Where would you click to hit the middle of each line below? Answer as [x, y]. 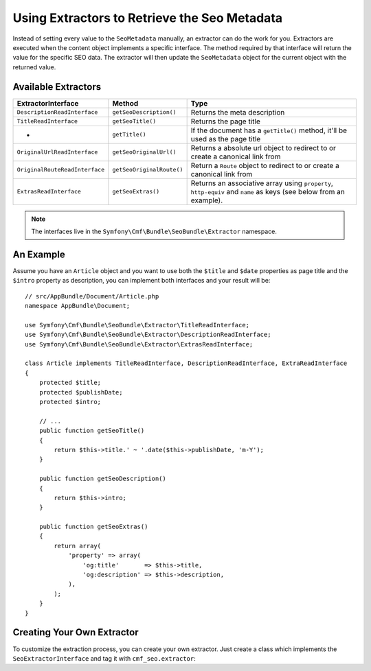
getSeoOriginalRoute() [148, 170]
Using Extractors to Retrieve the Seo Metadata [148, 18]
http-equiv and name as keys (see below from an [268, 191]
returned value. [34, 67]
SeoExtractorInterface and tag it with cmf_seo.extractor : [104, 658]
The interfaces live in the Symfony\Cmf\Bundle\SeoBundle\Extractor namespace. [154, 232]
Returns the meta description [238, 112]
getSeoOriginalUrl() [144, 152]
